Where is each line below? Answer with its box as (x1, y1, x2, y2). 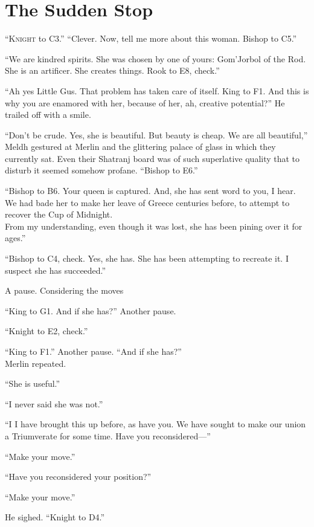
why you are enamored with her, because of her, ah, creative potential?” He (5, 96, 285, 109)
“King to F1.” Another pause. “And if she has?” (5, 345, 182, 357)
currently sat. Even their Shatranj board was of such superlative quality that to (5, 152, 300, 164)
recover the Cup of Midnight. (5, 208, 113, 221)
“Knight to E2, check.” (5, 325, 88, 337)
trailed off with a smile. (5, 108, 91, 121)
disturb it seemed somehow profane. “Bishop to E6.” (5, 164, 198, 176)
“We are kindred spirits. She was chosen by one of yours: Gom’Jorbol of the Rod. (5, 52, 306, 65)
